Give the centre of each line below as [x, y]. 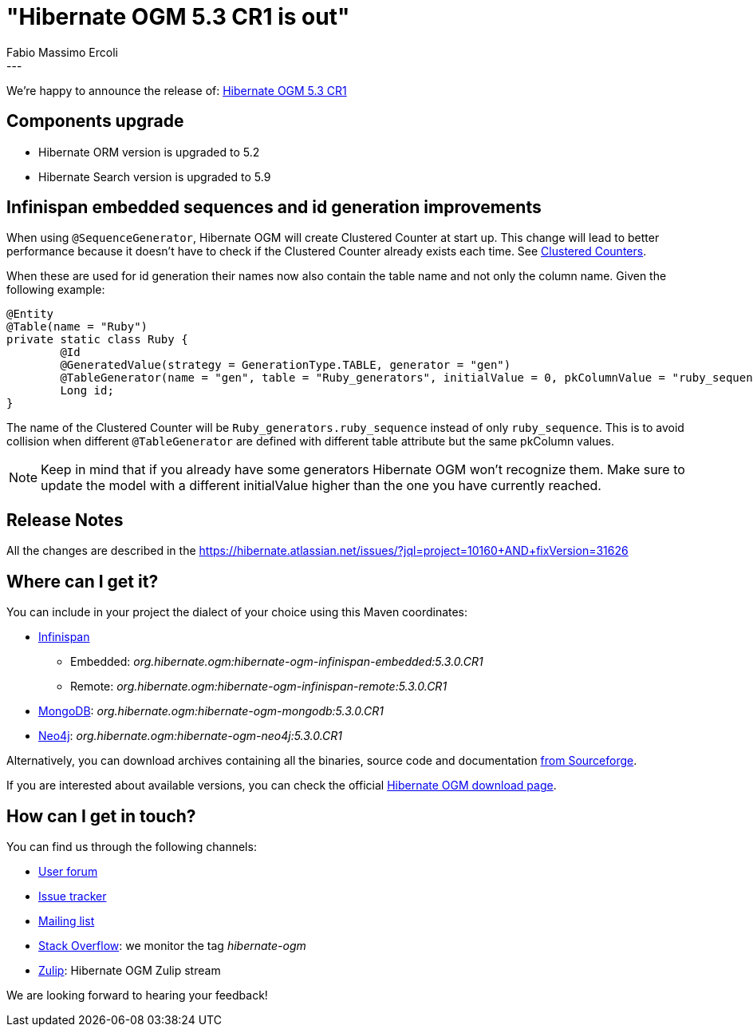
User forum [68, 871]
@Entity [30, 314]
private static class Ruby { [97, 340]
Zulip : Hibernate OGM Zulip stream [130, 970]
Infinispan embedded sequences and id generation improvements [274, 208]
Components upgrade [95, 121]
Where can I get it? [83, 581]
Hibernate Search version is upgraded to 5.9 [155, 176]
